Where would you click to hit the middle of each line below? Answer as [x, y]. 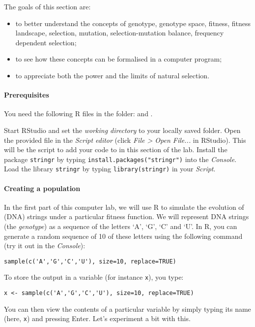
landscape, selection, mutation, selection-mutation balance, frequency [120, 33]
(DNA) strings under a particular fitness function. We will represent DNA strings [127, 216]
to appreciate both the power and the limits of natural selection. [113, 75]
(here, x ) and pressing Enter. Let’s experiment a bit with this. [97, 318]
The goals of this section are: [47, 6]
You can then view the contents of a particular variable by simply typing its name [127, 309]
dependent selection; [46, 42]
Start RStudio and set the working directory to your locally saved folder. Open [122, 130]
